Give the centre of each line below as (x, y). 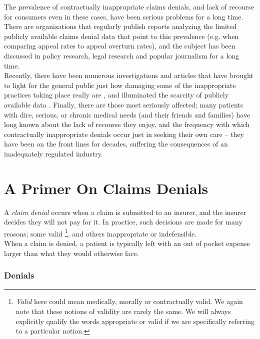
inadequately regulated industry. (53, 153)
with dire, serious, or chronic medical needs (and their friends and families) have (127, 114)
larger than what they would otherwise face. (71, 253)
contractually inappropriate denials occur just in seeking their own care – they (124, 134)
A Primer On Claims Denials (106, 188)
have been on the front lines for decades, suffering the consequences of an (116, 144)
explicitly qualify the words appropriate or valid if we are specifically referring (135, 321)
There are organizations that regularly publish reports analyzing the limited (120, 26)
